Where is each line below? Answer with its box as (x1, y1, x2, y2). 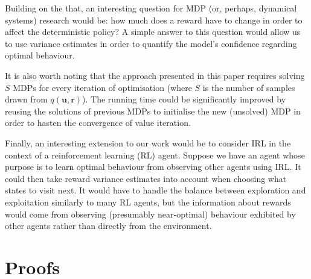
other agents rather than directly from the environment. (5, 219, 212, 232)
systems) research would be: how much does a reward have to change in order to (5, 13, 303, 26)
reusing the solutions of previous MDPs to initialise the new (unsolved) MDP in (5, 104, 301, 117)
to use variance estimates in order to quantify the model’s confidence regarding (5, 37, 297, 49)
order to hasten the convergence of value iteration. (5, 116, 191, 129)
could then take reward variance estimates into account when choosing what (5, 172, 287, 184)
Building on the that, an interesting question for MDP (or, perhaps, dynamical (5, 2, 297, 14)
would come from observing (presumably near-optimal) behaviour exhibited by (5, 207, 296, 220)
